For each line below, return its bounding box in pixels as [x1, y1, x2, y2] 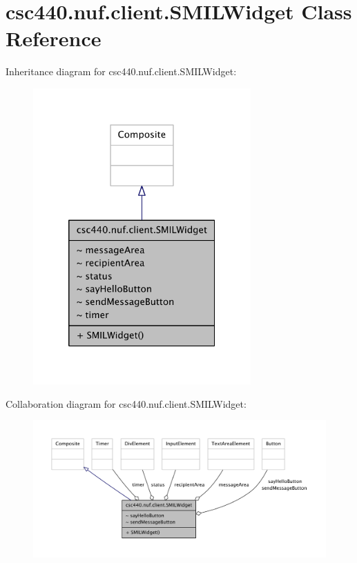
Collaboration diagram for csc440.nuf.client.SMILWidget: [6, 396, 247, 411]
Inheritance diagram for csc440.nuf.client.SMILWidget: [6, 64, 237, 79]
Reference [6, 24, 102, 52]
